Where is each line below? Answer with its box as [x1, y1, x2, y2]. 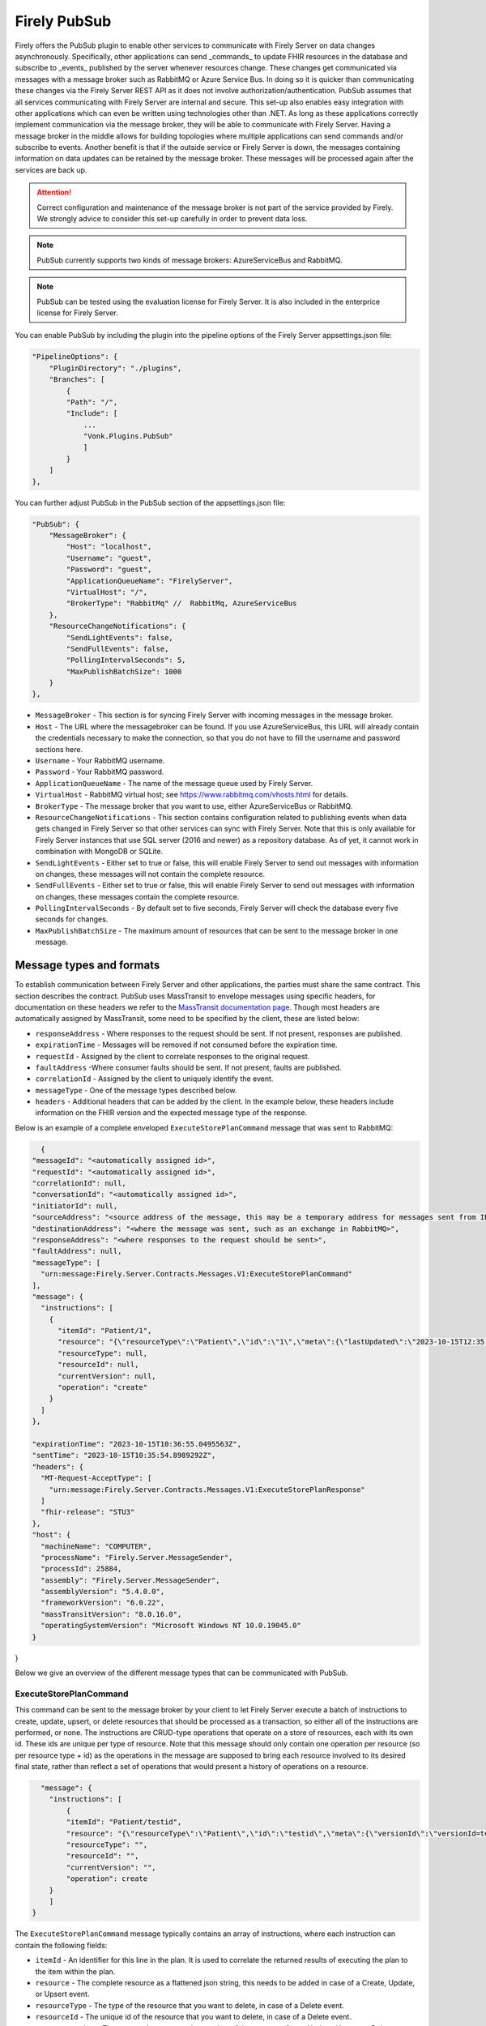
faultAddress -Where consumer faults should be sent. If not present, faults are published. [35, 1062, 342, 1072]
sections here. [35, 744, 83, 754]
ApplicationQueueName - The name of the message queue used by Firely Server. [35, 778, 313, 788]
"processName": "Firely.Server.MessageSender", [40, 1553, 233, 1562]
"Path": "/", [66, 397, 118, 407]
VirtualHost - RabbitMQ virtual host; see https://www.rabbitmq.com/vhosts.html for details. [35, 790, 348, 800]
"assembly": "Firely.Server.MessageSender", [40, 1575, 220, 1584]
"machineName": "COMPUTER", [40, 1541, 152, 1551]
